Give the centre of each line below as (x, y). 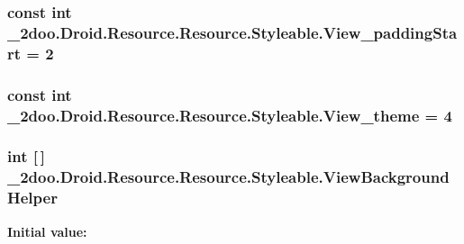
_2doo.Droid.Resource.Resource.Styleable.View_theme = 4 (230, 115)
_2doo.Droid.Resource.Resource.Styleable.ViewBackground (228, 177)
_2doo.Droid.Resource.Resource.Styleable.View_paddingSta (232, 32)
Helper (32, 198)
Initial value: (47, 231)
